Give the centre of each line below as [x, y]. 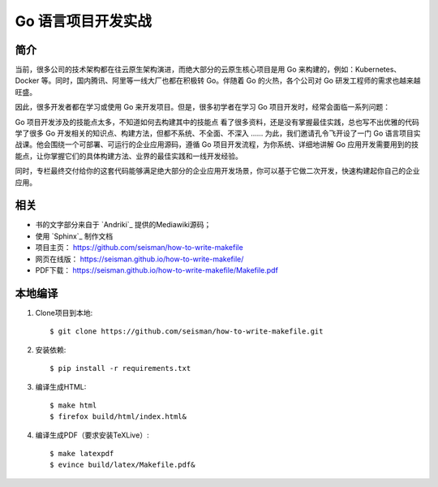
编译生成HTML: [61, 386]
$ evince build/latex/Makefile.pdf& [122, 465]
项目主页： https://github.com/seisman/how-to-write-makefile [139, 248]
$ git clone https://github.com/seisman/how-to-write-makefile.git [187, 332]
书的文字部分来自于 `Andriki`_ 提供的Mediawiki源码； [123, 225]
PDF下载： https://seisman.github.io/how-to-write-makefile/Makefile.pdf [157, 270]
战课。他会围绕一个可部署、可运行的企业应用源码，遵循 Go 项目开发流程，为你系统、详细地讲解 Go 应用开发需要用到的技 [217, 144]
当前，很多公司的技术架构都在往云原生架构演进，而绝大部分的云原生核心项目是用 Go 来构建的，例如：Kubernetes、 [208, 70]
